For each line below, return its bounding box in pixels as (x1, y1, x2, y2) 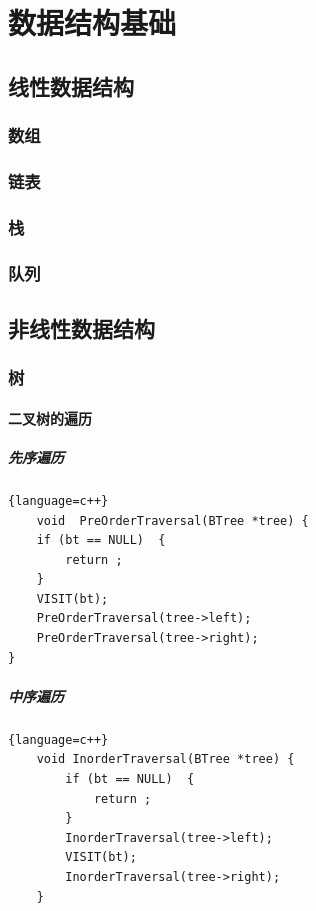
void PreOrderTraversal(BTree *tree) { (36, 513, 309, 528)
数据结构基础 (8, 2, 177, 43)
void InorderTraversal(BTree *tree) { (36, 752, 295, 767)
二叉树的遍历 (8, 407, 92, 428)
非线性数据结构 (8, 312, 155, 343)
